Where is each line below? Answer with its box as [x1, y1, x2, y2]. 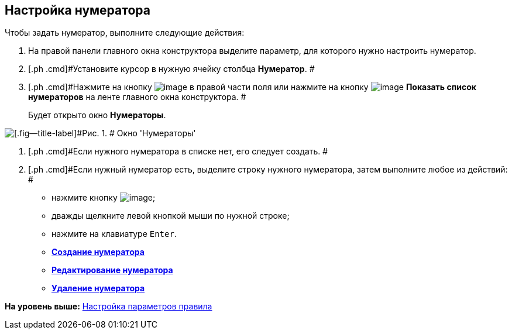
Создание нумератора [51, 247, 145, 257]
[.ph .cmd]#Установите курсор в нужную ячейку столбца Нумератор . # [28, 64, 315, 74]
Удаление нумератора [51, 283, 145, 294]
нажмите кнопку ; [51, 192, 156, 203]
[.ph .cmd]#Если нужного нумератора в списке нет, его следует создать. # [28, 146, 328, 157]
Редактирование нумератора [51, 265, 173, 276]
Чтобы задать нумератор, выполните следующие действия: [5, 27, 245, 38]
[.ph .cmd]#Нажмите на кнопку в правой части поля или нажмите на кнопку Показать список [28, 82, 476, 92]
